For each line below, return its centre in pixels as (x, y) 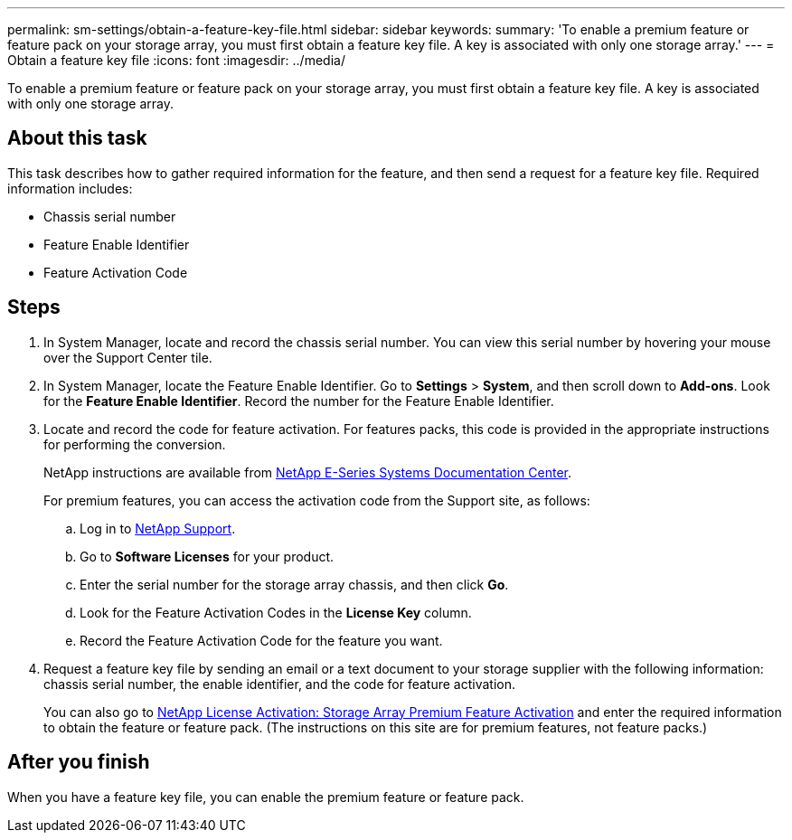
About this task (77, 138)
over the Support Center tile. (128, 357)
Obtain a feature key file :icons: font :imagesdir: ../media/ (176, 60)
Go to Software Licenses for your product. (207, 556)
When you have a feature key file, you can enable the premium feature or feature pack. (266, 797)
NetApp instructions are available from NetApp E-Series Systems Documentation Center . (308, 472)
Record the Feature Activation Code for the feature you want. (261, 640)
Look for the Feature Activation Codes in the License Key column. (276, 612)
